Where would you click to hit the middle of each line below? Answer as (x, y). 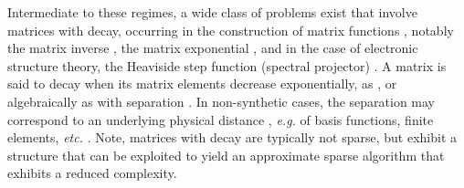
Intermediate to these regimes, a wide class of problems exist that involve (212, 12)
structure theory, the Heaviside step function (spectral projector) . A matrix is (227, 65)
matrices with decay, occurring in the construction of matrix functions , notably (231, 30)
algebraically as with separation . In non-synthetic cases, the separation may (221, 101)
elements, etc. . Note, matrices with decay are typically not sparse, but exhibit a (232, 137)
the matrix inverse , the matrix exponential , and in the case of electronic (213, 48)
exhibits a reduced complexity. (92, 173)
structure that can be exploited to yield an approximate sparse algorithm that (226, 155)
